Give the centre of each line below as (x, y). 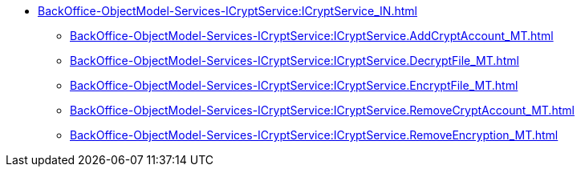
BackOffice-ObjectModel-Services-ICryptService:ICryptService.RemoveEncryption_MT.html (314, 135)
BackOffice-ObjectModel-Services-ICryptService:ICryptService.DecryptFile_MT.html (295, 60)
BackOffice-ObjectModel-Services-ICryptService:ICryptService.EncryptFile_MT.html (294, 85)
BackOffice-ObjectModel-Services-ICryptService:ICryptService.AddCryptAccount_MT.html (312, 36)
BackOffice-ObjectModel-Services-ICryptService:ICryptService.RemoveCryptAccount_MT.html (322, 110)
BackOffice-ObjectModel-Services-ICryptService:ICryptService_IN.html (228, 11)
